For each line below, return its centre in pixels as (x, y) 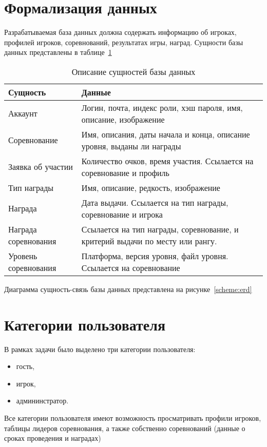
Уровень (23, 256)
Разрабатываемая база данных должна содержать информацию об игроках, (120, 32)
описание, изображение (123, 119)
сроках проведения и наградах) (53, 438)
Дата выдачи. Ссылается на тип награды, (155, 202)
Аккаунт (23, 113)
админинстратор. (42, 401)
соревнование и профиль (125, 172)
